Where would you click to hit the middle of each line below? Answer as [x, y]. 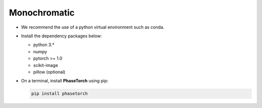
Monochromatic [42, 13]
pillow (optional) [49, 72]
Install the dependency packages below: [61, 36]
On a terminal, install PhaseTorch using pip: [65, 81]
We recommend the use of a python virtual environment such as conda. [93, 27]
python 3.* [44, 45]
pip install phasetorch [60, 94]
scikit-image [46, 65]
